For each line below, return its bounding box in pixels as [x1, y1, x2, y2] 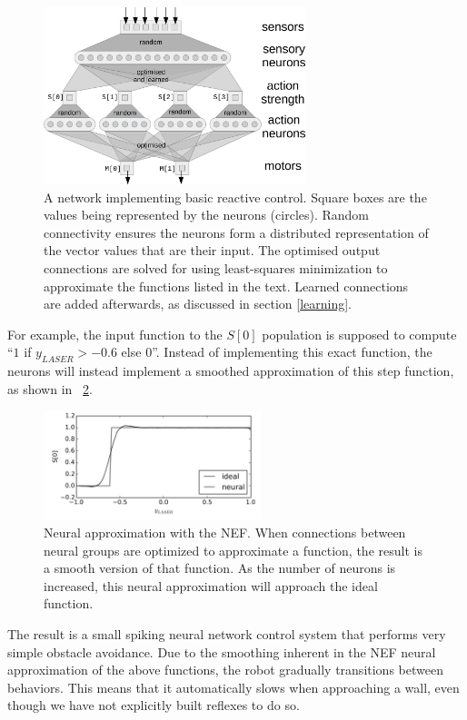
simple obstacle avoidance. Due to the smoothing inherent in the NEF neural [7, 642, 436, 661]
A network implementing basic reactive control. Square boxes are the [44, 187, 427, 206]
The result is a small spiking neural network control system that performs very [7, 624, 446, 643]
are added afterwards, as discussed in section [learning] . [44, 294, 352, 313]
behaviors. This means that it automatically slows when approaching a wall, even [7, 677, 460, 696]
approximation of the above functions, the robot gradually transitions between [7, 660, 443, 679]
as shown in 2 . [7, 379, 93, 398]
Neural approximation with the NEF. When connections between [44, 523, 406, 542]
